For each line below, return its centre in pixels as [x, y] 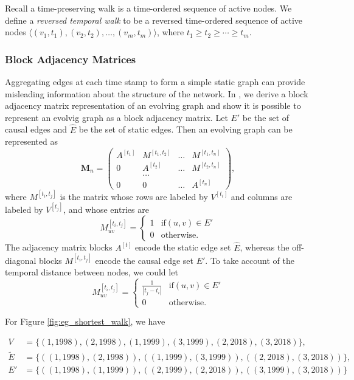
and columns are [262, 196]
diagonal [21, 260]
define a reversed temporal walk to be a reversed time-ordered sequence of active [154, 20]
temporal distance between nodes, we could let [92, 272]
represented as [31, 141]
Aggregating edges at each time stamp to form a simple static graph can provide [155, 81]
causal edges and [36, 129]
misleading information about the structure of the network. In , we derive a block [157, 93]
